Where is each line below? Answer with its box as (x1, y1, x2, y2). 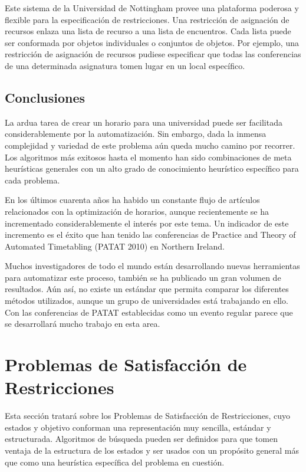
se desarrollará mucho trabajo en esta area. (5, 317, 160, 330)
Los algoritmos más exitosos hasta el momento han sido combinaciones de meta (5, 150, 292, 163)
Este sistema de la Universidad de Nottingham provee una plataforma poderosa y (5, 2, 299, 14)
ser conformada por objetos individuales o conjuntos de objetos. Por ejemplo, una (5, 36, 299, 48)
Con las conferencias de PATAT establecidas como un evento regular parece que (5, 306, 293, 318)
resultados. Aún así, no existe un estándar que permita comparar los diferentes (5, 283, 289, 295)
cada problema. (5, 173, 60, 186)
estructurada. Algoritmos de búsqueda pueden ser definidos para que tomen (5, 432, 278, 445)
